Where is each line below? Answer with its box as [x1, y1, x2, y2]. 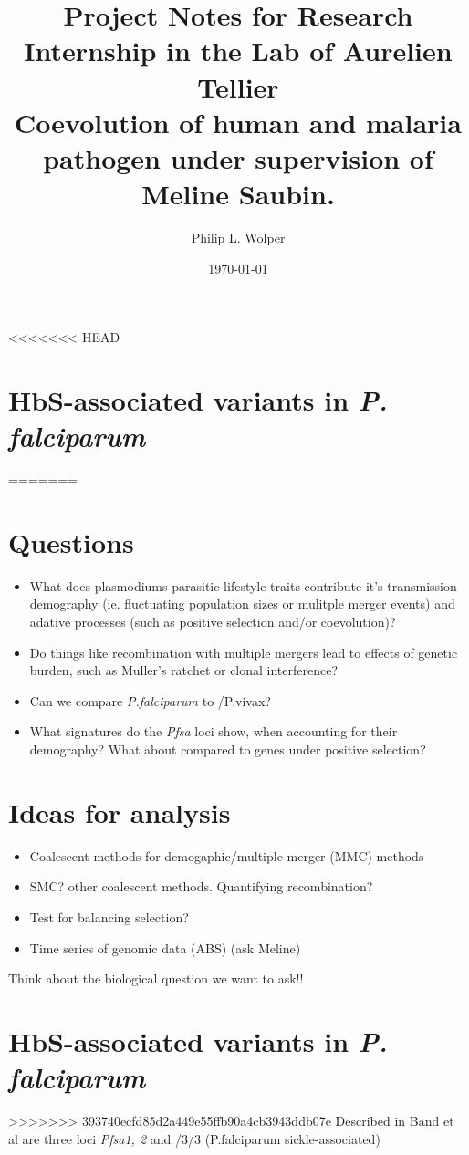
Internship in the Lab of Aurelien [24, 32, 453, 69]
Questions [8, 523, 134, 560]
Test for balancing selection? [29, 907, 189, 926]
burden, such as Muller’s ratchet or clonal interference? [29, 661, 339, 680]
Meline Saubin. [141, 175, 335, 213]
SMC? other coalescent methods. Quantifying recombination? [29, 877, 373, 896]
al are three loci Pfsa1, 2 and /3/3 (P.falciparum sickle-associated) [8, 1129, 380, 1148]
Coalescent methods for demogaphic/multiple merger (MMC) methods [29, 846, 424, 865]
